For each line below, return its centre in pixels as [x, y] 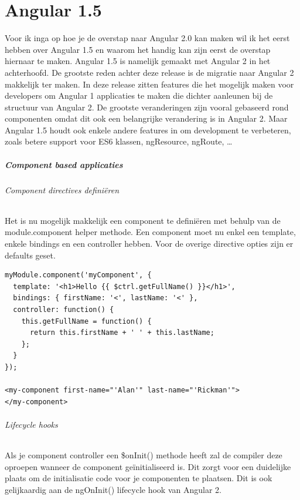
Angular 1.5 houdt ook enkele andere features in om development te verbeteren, [148, 130]
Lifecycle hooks [31, 424]
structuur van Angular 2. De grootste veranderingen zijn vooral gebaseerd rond [147, 107]
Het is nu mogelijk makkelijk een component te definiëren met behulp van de [143, 220]
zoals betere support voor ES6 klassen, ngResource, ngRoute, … [119, 141]
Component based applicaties [64, 164]
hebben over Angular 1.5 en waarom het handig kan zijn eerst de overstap [138, 49]
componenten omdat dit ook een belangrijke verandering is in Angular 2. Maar [146, 118]
